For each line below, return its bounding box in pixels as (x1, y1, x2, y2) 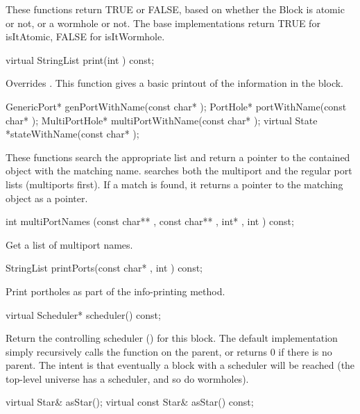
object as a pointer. (6, 190, 88, 205)
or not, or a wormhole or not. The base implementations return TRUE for (6, 15, 320, 30)
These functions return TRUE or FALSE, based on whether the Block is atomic (6, 2, 345, 16)
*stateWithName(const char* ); (6, 126, 139, 141)
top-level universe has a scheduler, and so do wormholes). (6, 371, 249, 386)
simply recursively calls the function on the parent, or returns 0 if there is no (6, 344, 332, 358)
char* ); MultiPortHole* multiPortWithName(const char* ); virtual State (6, 113, 318, 127)
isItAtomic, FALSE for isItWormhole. (6, 29, 165, 44)
